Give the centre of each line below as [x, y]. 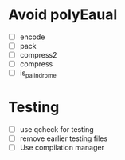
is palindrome [38, 74]
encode [32, 37]
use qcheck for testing [57, 129]
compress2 [38, 55]
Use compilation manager [62, 148]
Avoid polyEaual [63, 15]
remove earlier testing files [64, 138]
